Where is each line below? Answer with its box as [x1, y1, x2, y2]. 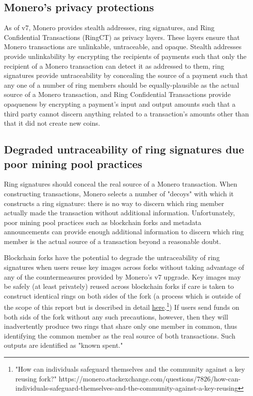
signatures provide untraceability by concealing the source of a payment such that [4, 70, 248, 80]
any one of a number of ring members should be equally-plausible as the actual [4, 79, 239, 90]
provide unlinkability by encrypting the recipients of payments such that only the [4, 51, 247, 61]
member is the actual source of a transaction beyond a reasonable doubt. [4, 236, 221, 246]
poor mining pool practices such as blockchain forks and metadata [4, 217, 201, 227]
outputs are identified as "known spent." [4, 340, 123, 350]
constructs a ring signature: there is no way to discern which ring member [4, 198, 224, 208]
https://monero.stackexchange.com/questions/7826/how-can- [58, 373, 241, 383]
